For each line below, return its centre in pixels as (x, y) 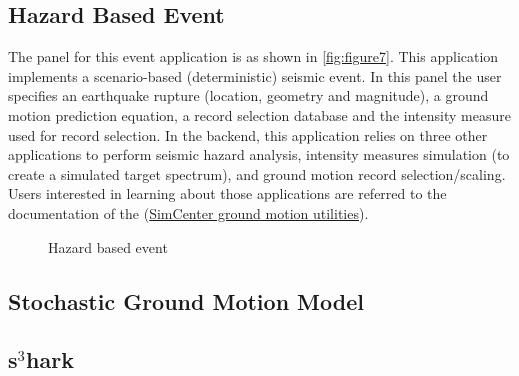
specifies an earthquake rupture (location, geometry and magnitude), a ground (248, 95)
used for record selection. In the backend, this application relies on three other (248, 134)
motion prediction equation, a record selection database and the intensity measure (259, 114)
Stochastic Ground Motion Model (186, 300)
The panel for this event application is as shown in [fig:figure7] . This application (253, 56)
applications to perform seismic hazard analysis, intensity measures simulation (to (259, 154)
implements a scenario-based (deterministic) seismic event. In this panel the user (255, 75)
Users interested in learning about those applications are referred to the (227, 193)
